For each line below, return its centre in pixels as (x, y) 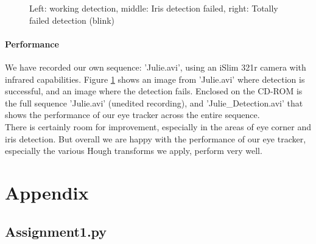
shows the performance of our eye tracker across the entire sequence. (132, 115)
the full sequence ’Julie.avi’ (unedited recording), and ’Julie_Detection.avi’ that (154, 103)
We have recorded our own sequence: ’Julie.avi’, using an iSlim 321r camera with (156, 67)
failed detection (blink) (72, 20)
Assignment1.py (56, 231)
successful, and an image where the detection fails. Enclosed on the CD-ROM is (154, 91)
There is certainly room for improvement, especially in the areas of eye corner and (158, 126)
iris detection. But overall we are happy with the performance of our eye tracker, (156, 138)
